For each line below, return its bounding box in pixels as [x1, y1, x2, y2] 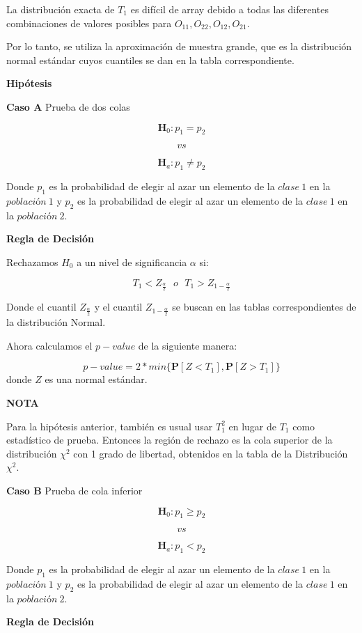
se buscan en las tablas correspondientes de [172, 299, 356, 314]
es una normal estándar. [45, 372, 148, 386]
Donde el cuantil [6, 299, 77, 314]
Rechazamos [6, 254, 58, 269]
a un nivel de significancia [77, 254, 187, 269]
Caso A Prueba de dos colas [6, 99, 130, 114]
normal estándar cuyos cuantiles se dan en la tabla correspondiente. [6, 52, 294, 67]
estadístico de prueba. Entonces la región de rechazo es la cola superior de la [6, 432, 333, 447]
